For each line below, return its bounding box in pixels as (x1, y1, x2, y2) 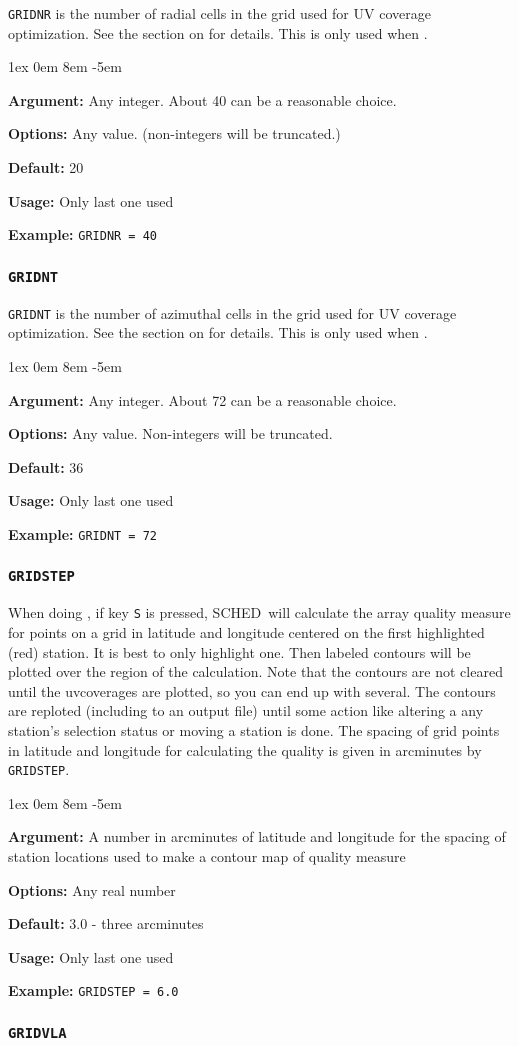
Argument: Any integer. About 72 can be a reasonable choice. (8, 389, 397, 410)
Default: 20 (8, 157, 84, 178)
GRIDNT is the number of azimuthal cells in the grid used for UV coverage (8, 302, 457, 323)
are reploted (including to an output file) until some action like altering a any (8, 700, 484, 721)
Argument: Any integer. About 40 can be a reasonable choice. (8, 89, 397, 110)
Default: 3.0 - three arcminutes (8, 913, 204, 934)
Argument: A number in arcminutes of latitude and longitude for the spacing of (8, 826, 506, 847)
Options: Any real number (8, 879, 176, 900)
